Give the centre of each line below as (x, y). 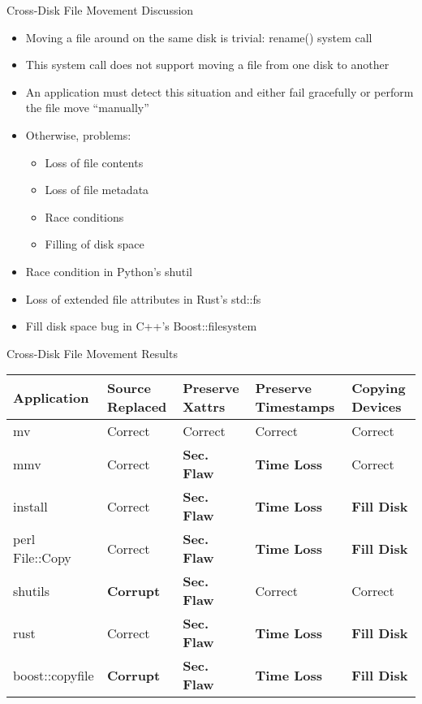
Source (129, 388)
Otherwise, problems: (78, 134)
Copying (379, 388)
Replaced (137, 407)
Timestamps (295, 407)
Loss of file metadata (97, 190)
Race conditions (84, 216)
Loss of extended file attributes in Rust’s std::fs (143, 298)
